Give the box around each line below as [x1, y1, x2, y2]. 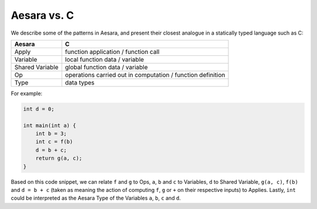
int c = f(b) [35, 139, 73, 145]
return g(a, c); [35, 155, 82, 161]
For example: [11, 90, 43, 97]
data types [65, 78, 95, 86]
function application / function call [65, 48, 160, 56]
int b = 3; [35, 130, 67, 137]
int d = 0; [23, 106, 55, 112]
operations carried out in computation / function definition [65, 70, 225, 79]
